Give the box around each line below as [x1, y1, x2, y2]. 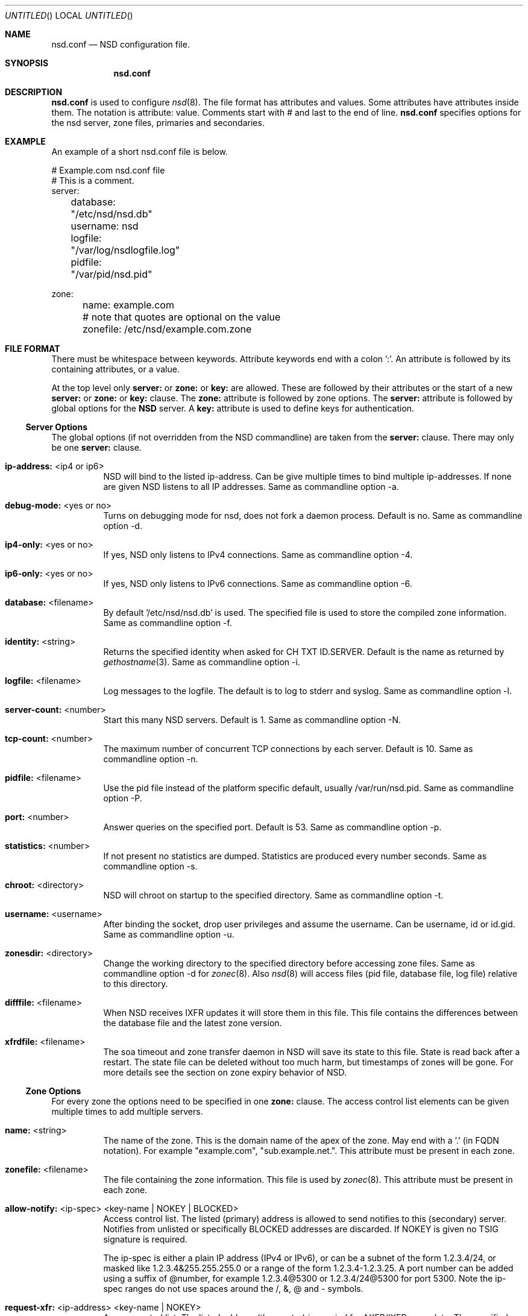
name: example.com [83, 299, 174, 311]
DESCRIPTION [5, 87, 63, 97]
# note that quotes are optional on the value [83, 311, 281, 323]
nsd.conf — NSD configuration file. [51, 39, 190, 49]
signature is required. [103, 1234, 187, 1244]
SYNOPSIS [5, 58, 49, 68]
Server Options [25, 422, 87, 432]
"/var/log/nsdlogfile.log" [71, 244, 180, 256]
